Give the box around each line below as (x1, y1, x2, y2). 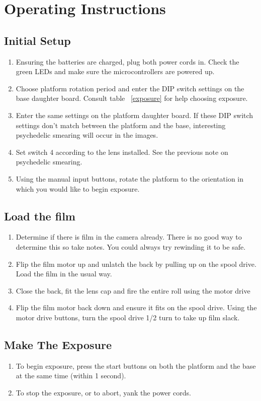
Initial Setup (4, 32, 71, 48)
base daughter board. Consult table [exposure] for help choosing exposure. (16, 93, 248, 103)
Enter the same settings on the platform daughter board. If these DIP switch (16, 109, 253, 120)
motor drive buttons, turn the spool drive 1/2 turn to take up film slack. (16, 312, 240, 322)
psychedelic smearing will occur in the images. (16, 130, 158, 140)
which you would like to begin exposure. (16, 183, 140, 194)
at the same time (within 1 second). (16, 370, 126, 381)
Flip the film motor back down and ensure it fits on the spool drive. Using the (16, 302, 257, 313)
